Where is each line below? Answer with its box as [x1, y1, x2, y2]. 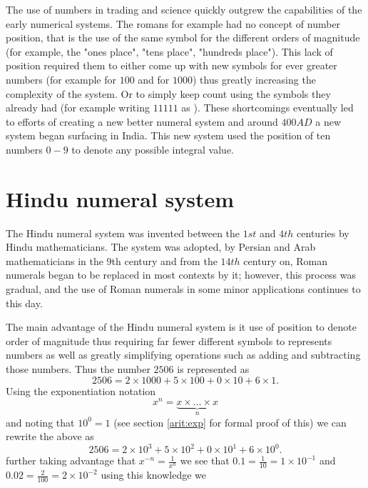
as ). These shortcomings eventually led [181, 100, 354, 115]
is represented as [177, 362, 250, 376]
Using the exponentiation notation [6, 383, 156, 398]
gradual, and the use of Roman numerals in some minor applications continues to [6, 282, 361, 297]
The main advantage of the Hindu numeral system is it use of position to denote [6, 319, 357, 334]
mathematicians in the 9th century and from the [6, 253, 218, 268]
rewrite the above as [6, 429, 94, 444]
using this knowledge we [101, 467, 206, 482]
